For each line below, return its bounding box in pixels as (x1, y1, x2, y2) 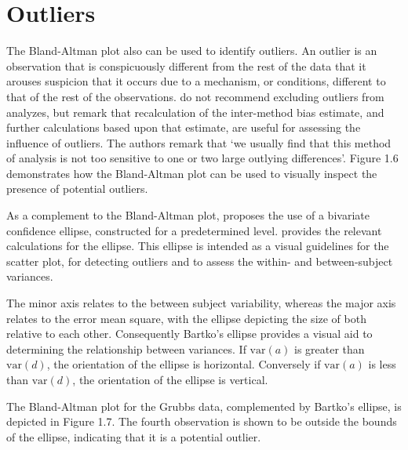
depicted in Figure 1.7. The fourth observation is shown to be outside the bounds (6, 413, 397, 430)
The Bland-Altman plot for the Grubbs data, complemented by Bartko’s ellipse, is (6, 397, 402, 414)
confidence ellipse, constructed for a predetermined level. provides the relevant (6, 222, 382, 238)
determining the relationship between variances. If (6, 340, 246, 357)
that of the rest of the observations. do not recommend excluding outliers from (6, 88, 384, 104)
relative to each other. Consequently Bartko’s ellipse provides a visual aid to (6, 325, 373, 342)
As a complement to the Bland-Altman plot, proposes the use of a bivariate (6, 207, 370, 223)
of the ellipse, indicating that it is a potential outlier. (6, 428, 261, 445)
